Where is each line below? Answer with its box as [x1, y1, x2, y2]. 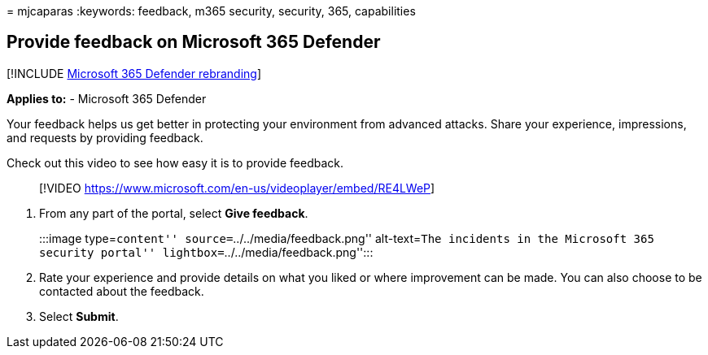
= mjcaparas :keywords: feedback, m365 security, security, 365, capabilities [7, 4, 416, 18]
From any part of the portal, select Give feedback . [39, 206, 308, 220]
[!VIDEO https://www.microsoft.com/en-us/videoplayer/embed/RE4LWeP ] [39, 180, 435, 195]
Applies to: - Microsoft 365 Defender [7, 91, 207, 106]
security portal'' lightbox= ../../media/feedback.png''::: [39, 245, 374, 259]
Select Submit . [39, 309, 119, 323]
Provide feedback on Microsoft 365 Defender [7, 32, 381, 53]
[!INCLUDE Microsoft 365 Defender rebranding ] [7, 66, 262, 80]
